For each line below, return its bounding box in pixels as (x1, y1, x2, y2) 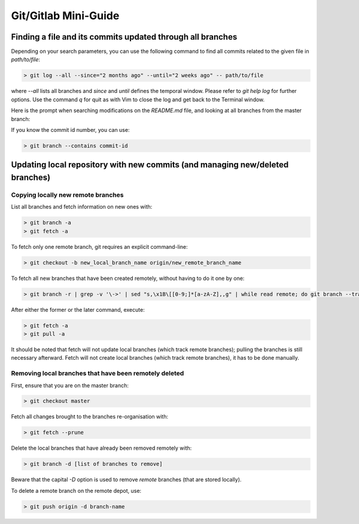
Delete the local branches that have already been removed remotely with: (11, 444, 192, 452)
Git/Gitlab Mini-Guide (11, 9, 120, 22)
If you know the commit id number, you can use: (11, 126, 130, 133)
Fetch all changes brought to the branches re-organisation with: (11, 413, 169, 420)
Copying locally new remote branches (11, 191, 124, 199)
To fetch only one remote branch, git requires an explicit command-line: (11, 243, 188, 250)
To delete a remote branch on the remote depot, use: (11, 487, 142, 494)
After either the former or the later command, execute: (11, 306, 145, 313)
